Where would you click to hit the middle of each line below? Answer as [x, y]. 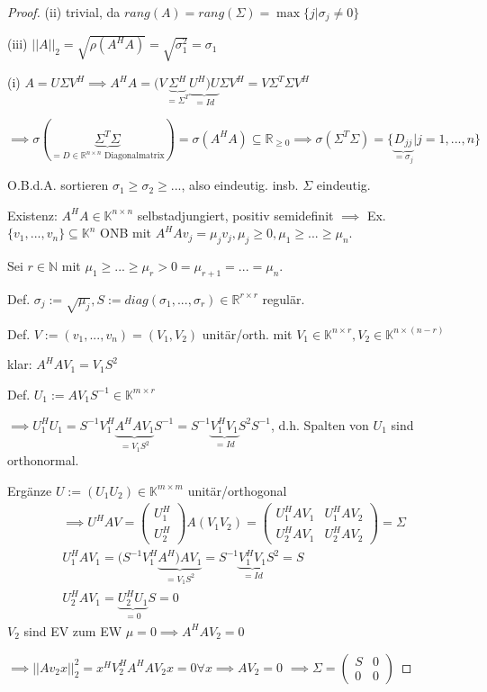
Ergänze [30, 490]
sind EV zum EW [73, 630]
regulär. [284, 298]
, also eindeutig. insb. [240, 185]
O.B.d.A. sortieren [58, 185]
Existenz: [32, 215]
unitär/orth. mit [247, 333]
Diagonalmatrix [134, 156]
